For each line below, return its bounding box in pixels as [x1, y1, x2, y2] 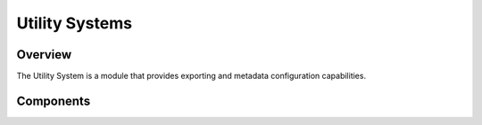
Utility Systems [16, 13, 133, 33]
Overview [16, 47, 72, 62]
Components [16, 93, 91, 108]
